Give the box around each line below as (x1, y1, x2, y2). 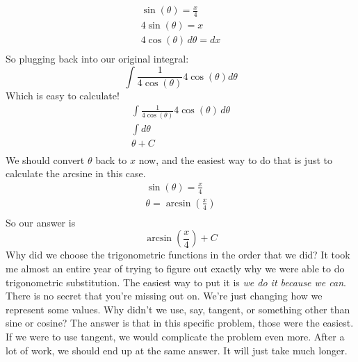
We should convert (6, 152, 85, 167)
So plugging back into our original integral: (6, 51, 189, 65)
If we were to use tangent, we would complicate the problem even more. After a (6, 329, 345, 343)
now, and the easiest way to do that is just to (138, 152, 332, 167)
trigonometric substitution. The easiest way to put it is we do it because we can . (6, 274, 346, 289)
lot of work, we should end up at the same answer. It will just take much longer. (6, 343, 348, 357)
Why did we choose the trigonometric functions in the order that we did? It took (6, 247, 350, 262)
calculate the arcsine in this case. (6, 166, 146, 181)
